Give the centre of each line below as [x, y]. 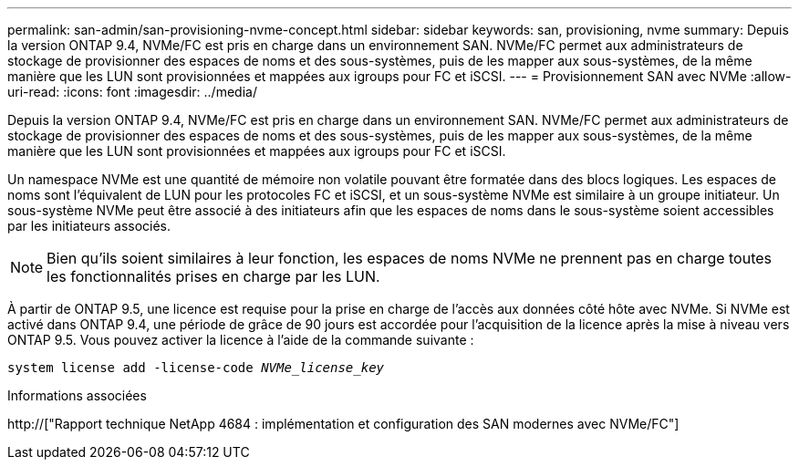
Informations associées [77, 395]
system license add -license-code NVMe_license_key [196, 368]
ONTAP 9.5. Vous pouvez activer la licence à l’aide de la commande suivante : [241, 340]
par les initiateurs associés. [89, 226]
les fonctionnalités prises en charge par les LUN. [213, 276]
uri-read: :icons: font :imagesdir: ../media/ [132, 92]
